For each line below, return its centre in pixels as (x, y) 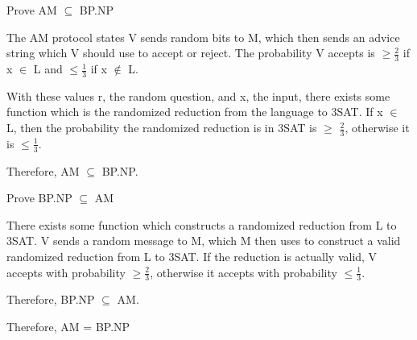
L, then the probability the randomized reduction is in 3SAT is (162, 128)
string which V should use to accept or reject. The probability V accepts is (191, 53)
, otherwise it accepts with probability (244, 272)
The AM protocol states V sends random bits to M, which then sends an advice (203, 37)
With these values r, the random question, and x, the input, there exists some (198, 95)
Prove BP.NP (39, 198)
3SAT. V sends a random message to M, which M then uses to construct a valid (204, 240)
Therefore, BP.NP (51, 299)
